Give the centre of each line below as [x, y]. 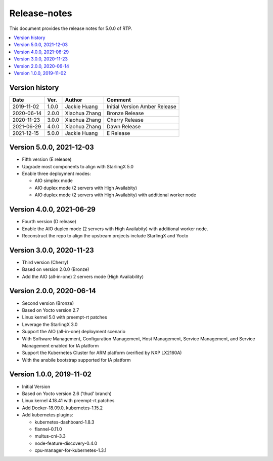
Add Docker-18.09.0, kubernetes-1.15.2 [62, 408]
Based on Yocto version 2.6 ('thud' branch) [67, 394]
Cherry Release [125, 120]
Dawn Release [124, 126]
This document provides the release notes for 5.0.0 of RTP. [71, 28]
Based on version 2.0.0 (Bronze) [56, 269]
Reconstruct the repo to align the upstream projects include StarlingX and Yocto [105, 235]
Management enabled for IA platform [60, 345]
